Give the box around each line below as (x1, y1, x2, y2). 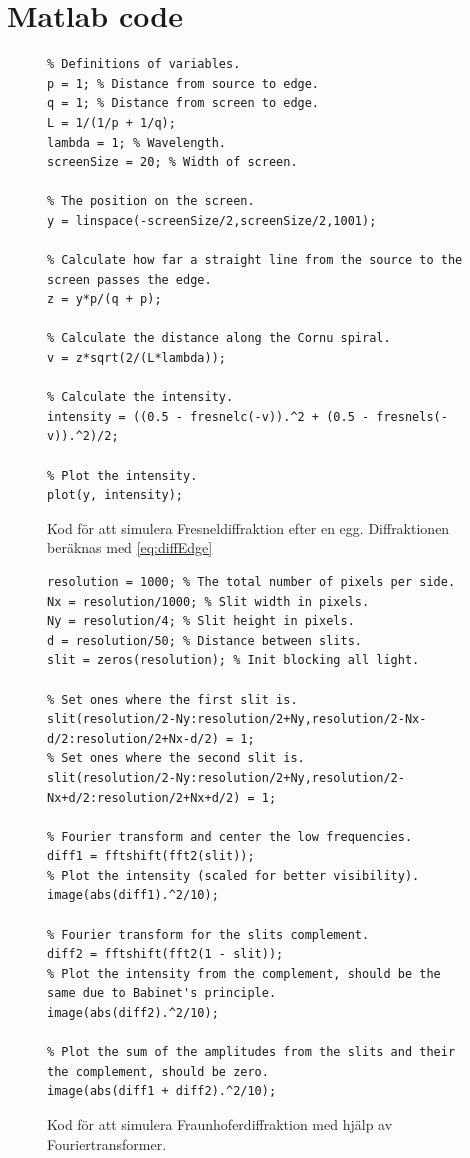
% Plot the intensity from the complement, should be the (47, 966, 441, 981)
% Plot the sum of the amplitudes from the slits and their (47, 1045, 456, 1060)
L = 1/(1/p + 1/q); (47, 115, 176, 130)
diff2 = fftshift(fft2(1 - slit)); (47, 947, 284, 962)
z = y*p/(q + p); (47, 292, 162, 307)
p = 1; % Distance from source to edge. (47, 76, 320, 91)
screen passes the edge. (47, 272, 212, 287)
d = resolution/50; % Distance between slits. (47, 633, 362, 648)
